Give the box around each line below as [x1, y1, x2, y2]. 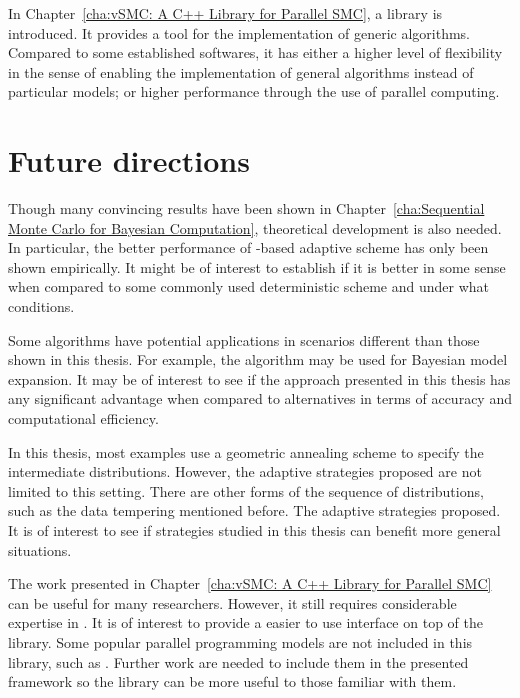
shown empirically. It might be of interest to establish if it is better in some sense [8, 256, 506, 277]
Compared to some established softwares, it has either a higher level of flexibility [8, 42, 503, 63]
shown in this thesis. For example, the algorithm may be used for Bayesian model [8, 349, 508, 370]
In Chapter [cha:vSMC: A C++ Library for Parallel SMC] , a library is [8, 3, 443, 23]
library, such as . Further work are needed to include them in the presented [8, 651, 469, 672]
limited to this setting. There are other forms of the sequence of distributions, [8, 480, 484, 501]
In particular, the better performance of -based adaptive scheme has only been [8, 237, 489, 258]
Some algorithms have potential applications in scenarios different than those [8, 329, 480, 350]
